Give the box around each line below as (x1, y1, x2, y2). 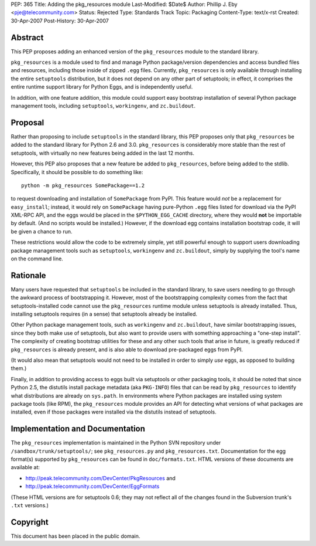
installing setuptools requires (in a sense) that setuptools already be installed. (11, 311, 198, 318)
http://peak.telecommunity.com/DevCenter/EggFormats (25, 483, 160, 490)
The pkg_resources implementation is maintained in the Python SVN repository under (11, 439, 221, 446)
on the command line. (11, 255, 64, 262)
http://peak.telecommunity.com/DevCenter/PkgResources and (25, 474, 176, 481)
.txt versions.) (11, 502, 49, 509)
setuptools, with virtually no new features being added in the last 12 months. (11, 150, 194, 157)
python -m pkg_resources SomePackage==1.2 (21, 182, 145, 189)
